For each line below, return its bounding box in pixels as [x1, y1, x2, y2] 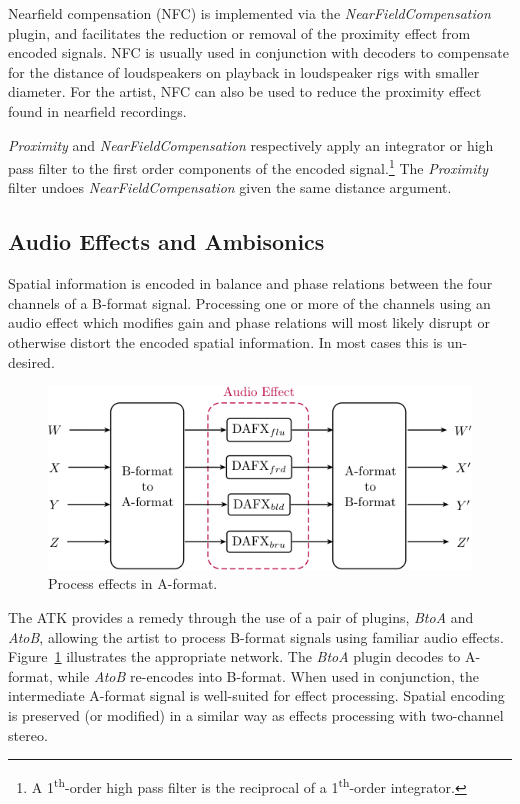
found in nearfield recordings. [8, 100, 187, 121]
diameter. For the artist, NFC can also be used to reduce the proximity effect [8, 81, 482, 102]
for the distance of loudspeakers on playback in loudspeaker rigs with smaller [8, 61, 480, 82]
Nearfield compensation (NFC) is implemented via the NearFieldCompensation [8, 3, 491, 23]
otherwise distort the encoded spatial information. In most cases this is [8, 331, 443, 352]
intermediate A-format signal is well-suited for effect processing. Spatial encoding [8, 685, 505, 706]
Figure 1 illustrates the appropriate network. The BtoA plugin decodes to [8, 646, 461, 667]
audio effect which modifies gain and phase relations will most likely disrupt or [8, 312, 490, 333]
